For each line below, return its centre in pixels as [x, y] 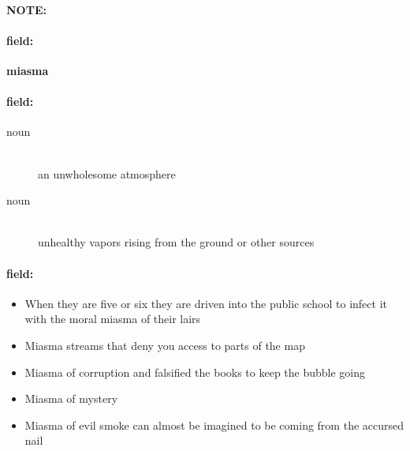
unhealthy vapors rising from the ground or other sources [176, 242]
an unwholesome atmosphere [107, 173]
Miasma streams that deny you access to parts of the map [165, 345]
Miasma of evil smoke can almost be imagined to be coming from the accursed [214, 425]
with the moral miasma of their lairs [113, 319]
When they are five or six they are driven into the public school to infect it [206, 303]
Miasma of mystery [71, 398]
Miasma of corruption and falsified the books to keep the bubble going [195, 372]
